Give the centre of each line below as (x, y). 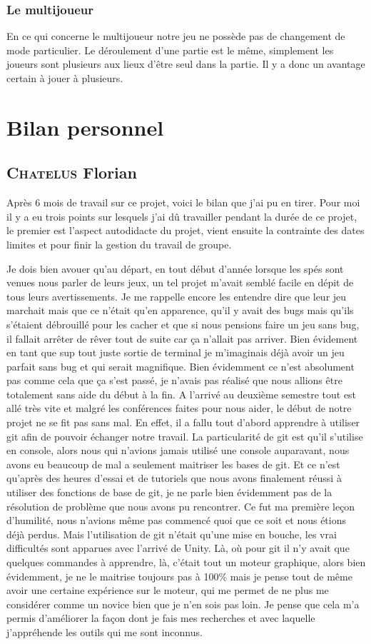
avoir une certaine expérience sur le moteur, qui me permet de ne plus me (168, 590)
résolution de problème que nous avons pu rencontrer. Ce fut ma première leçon (181, 506)
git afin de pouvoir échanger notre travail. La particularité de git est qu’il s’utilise (185, 436)
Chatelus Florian (72, 172)
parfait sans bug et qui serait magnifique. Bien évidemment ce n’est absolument (181, 366)
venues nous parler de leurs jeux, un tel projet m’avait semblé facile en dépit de (180, 282)
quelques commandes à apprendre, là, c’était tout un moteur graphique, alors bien (186, 562)
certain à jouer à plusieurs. (65, 78)
